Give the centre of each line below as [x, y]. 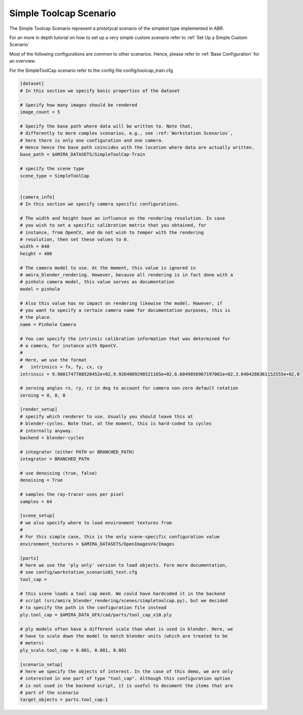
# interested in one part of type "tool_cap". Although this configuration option [125, 679]
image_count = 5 [40, 112]
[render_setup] [39, 409]
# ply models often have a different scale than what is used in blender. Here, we [127, 629]
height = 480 [36, 254]
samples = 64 [36, 501]
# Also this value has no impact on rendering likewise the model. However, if [121, 303]
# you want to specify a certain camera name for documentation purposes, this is [125, 310]
